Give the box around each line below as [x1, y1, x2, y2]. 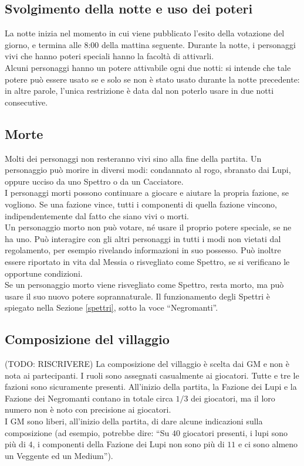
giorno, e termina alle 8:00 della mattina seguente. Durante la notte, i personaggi [5, 38, 296, 50]
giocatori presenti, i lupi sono [183, 426, 288, 438]
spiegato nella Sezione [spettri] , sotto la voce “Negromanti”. [5, 301, 218, 314]
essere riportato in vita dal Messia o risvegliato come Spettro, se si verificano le [5, 255, 290, 267]
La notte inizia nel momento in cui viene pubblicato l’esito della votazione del [5, 27, 285, 39]
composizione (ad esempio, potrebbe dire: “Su [5, 426, 170, 438]
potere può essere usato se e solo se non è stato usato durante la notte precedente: [5, 73, 300, 85]
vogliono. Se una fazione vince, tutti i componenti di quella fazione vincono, [5, 198, 277, 210]
